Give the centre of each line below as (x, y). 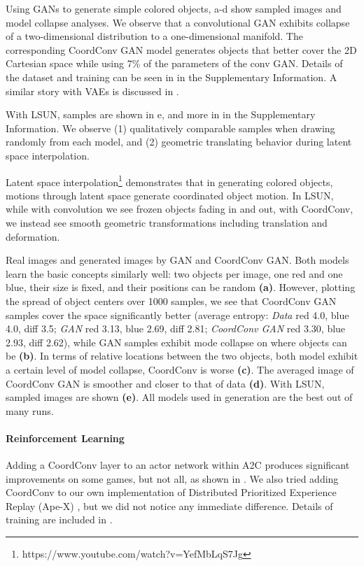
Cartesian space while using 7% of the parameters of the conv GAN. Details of (174, 63)
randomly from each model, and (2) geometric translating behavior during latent (179, 142)
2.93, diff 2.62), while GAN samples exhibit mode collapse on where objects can (176, 342)
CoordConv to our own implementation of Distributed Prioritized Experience (171, 492)
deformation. (33, 236)
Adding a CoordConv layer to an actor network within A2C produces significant (178, 465)
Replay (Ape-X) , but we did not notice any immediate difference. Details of (169, 505)
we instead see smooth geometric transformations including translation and (167, 222)
